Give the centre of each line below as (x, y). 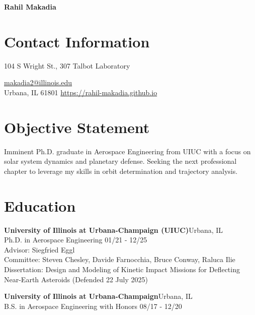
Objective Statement (77, 127)
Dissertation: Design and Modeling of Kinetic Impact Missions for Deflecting (122, 269)
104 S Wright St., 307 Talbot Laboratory (67, 65)
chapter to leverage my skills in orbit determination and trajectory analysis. (121, 171)
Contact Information (77, 41)
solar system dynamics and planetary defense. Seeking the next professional (120, 161)
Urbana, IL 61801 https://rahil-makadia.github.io (81, 92)
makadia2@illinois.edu (38, 82)
